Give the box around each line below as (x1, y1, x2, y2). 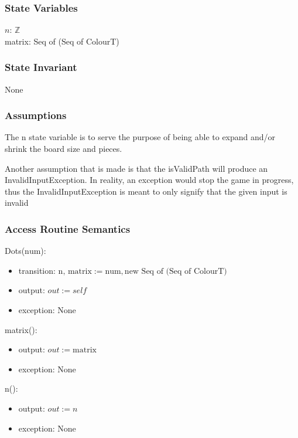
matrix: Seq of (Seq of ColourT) (5, 35, 119, 47)
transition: (18, 264, 56, 276)
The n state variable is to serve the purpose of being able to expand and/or (5, 131, 276, 143)
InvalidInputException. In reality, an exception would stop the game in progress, (5, 174, 294, 186)
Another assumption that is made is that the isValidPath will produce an (5, 162, 268, 174)
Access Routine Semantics (5, 221, 131, 236)
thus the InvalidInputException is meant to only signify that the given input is (5, 185, 287, 197)
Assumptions (5, 108, 67, 123)
